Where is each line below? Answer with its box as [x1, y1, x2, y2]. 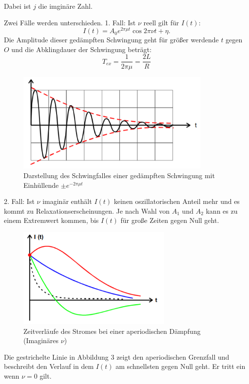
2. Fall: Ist [4, 196, 35, 206]
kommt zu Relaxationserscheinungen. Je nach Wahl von [4, 205, 170, 216]
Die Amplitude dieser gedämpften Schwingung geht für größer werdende [4, 35, 219, 45]
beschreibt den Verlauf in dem [4, 361, 94, 371]
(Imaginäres [23, 335, 59, 346]
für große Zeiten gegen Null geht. [120, 215, 219, 225]
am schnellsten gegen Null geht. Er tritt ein [115, 361, 246, 371]
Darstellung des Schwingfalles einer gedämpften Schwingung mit [23, 170, 215, 181]
